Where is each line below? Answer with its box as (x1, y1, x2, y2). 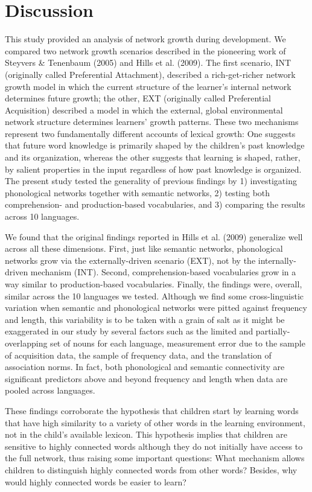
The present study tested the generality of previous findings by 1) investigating (5, 174, 297, 187)
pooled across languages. (5, 384, 95, 397)
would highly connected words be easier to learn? (5, 475, 186, 488)
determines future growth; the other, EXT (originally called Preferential (5, 92, 271, 104)
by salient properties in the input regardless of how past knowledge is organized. (5, 162, 302, 175)
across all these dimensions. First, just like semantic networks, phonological (5, 242, 283, 255)
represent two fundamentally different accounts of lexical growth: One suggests (5, 127, 296, 139)
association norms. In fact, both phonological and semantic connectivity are (5, 360, 285, 373)
